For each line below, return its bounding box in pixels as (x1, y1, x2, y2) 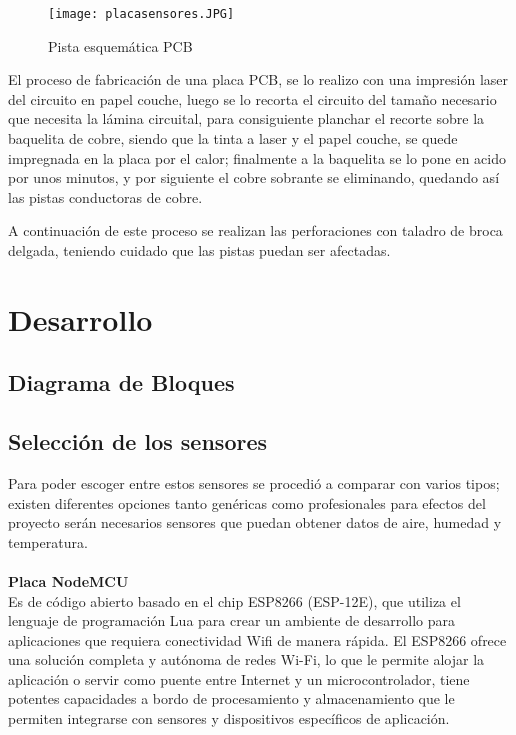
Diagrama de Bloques (8, 367, 235, 398)
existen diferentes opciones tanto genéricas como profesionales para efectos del (8, 492, 486, 513)
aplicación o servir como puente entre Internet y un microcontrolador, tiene (8, 668, 470, 689)
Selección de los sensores (8, 426, 268, 457)
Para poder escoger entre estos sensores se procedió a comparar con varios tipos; (8, 472, 500, 493)
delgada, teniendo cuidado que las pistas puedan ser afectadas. (8, 240, 391, 260)
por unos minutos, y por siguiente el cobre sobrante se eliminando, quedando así (8, 167, 500, 188)
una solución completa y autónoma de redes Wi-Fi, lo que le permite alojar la (8, 649, 485, 670)
